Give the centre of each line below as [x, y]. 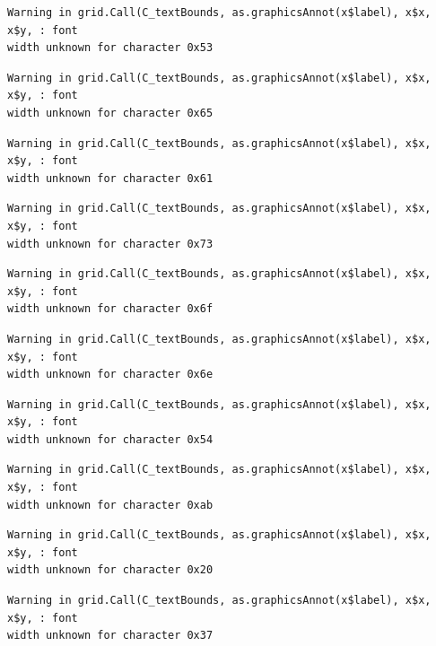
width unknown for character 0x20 [110, 570]
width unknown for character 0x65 [110, 113]
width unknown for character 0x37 [110, 636]
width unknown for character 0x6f [110, 309]
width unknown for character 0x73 [110, 244]
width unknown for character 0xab [110, 505]
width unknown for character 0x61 [110, 178]
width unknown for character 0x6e [110, 375]
